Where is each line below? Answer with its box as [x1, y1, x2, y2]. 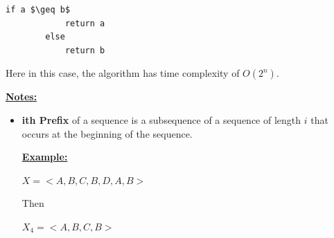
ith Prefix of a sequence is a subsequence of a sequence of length [21, 112, 301, 127]
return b [64, 45, 105, 55]
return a [64, 18, 105, 28]
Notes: [6, 89, 37, 104]
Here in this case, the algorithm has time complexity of [6, 66, 240, 80]
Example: [21, 149, 68, 164]
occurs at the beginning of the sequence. [21, 126, 193, 140]
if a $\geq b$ [6, 5, 71, 15]
